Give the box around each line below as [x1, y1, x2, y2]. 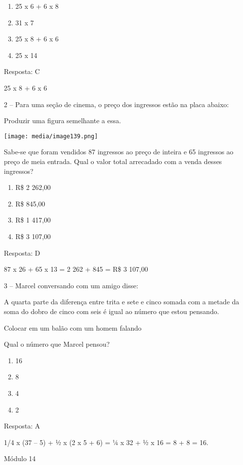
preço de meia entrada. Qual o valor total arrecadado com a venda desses [4, 156, 222, 166]
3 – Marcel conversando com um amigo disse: [4, 280, 139, 290]
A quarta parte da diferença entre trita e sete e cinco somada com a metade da [4, 297, 240, 307]
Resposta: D [4, 247, 40, 258]
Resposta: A [4, 421, 40, 431]
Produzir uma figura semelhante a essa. [4, 115, 121, 126]
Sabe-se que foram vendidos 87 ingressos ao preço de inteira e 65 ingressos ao [4, 147, 234, 157]
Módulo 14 [4, 453, 36, 464]
